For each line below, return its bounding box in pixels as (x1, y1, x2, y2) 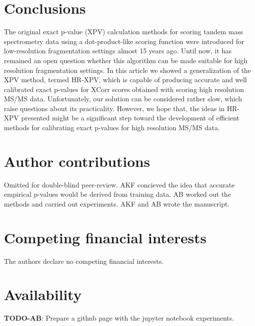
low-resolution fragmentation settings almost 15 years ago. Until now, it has (4, 46, 232, 56)
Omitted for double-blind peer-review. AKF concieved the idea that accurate (4, 179, 235, 189)
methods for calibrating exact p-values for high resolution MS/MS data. (4, 122, 220, 133)
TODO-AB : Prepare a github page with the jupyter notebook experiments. (4, 313, 234, 323)
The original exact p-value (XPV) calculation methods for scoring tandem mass (4, 26, 243, 37)
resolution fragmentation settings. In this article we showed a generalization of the (4, 65, 251, 75)
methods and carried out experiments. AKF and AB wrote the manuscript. (4, 198, 230, 209)
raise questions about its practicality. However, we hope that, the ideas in (4, 103, 225, 113)
